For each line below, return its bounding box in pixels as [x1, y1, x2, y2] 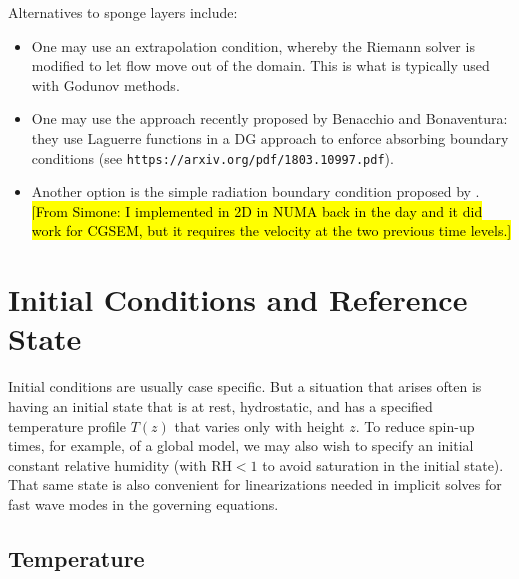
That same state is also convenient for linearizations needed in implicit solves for [8, 474, 502, 495]
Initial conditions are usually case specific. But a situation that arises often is [8, 376, 482, 397]
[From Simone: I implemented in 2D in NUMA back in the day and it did [31, 200, 483, 221]
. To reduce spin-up [355, 415, 475, 436]
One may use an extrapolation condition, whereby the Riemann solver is [31, 35, 475, 56]
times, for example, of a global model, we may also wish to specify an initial [8, 435, 474, 456]
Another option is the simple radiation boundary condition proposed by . [31, 181, 480, 202]
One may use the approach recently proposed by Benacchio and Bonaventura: [31, 108, 508, 129]
